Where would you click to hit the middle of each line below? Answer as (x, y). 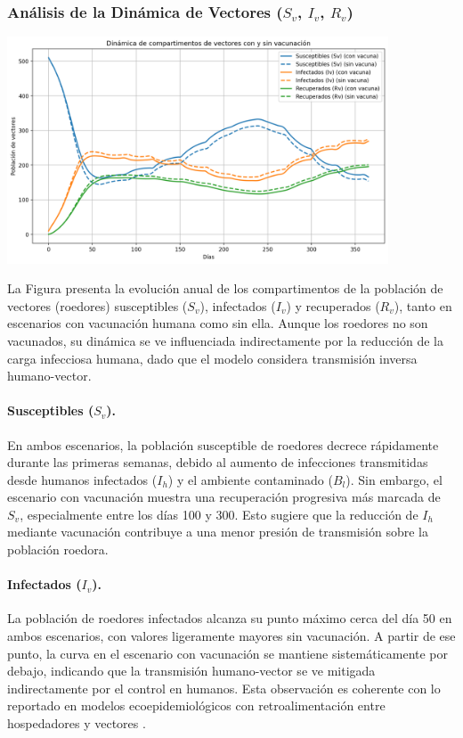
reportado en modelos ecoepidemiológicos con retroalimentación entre (196, 705)
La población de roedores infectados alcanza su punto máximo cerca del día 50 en (230, 618)
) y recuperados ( (333, 305)
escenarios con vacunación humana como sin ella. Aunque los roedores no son (218, 323)
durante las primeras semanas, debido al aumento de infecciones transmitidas (218, 462)
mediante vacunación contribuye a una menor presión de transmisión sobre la (218, 532)
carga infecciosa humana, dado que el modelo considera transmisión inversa (212, 358)
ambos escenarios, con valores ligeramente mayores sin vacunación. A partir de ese (231, 636)
